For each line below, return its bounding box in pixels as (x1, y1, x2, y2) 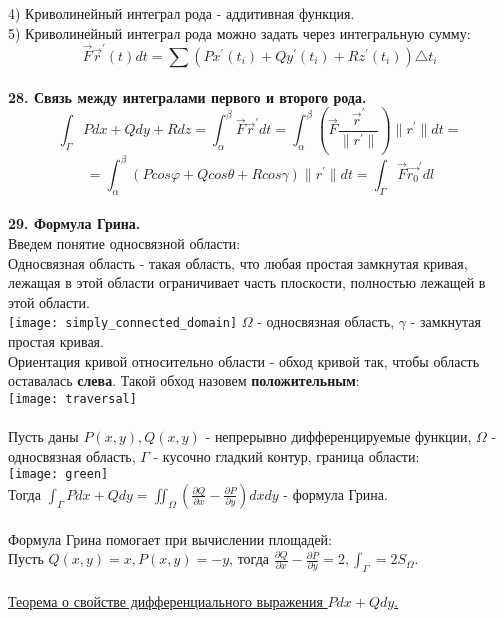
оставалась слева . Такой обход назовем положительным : (8, 370, 360, 391)
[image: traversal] (8, 391, 137, 406)
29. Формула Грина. (8, 213, 141, 234)
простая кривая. (8, 331, 104, 352)
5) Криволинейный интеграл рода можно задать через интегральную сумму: (8, 22, 471, 43)
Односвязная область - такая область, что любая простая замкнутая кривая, (8, 252, 468, 273)
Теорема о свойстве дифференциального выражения (8, 590, 323, 611)
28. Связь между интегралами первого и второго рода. (8, 86, 367, 107)
